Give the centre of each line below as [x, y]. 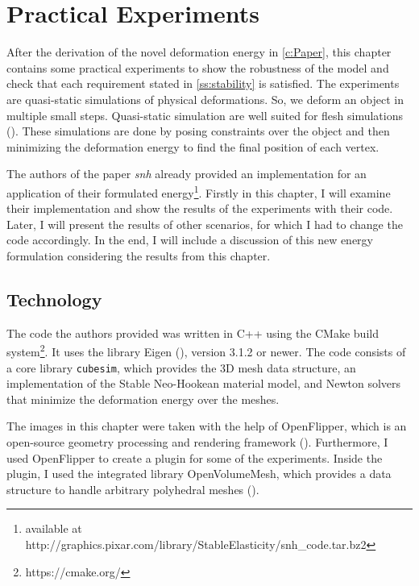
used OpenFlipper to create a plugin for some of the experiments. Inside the [195, 457]
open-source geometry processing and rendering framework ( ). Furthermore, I [197, 441]
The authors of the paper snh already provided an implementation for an [187, 174]
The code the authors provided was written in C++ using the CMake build [193, 332]
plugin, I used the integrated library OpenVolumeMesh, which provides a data [199, 474]
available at [54, 528]
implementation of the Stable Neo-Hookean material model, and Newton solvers [204, 383]
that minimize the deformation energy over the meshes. [143, 399]
